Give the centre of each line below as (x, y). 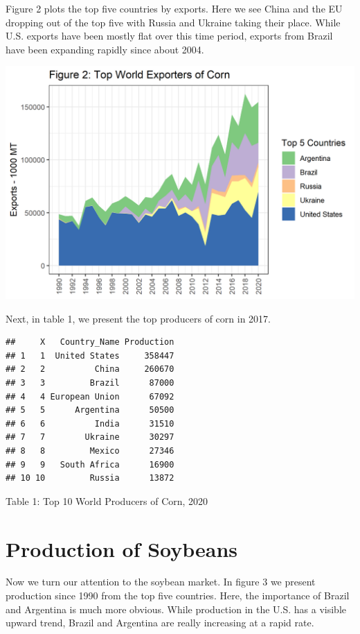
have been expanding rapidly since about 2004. (105, 49)
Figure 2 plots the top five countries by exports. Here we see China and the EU (174, 8)
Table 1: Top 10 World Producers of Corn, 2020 (107, 500)
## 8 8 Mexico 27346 (90, 451)
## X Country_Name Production (90, 342)
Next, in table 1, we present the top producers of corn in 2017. (138, 318)
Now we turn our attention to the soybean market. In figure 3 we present (161, 582)
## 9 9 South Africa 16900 (90, 464)
